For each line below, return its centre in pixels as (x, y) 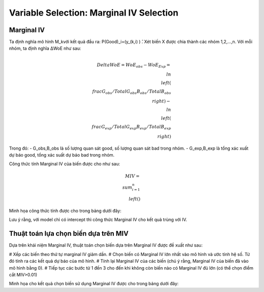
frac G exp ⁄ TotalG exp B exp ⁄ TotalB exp (131, 127)
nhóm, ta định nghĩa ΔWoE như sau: (45, 48)
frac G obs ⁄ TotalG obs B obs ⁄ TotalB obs (132, 92)
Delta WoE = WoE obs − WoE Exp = (134, 65)
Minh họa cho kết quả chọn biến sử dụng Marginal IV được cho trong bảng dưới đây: (94, 284)
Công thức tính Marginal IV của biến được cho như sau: (65, 164)
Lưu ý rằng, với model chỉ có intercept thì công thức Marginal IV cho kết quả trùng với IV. (98, 220)
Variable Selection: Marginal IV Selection (94, 13)
